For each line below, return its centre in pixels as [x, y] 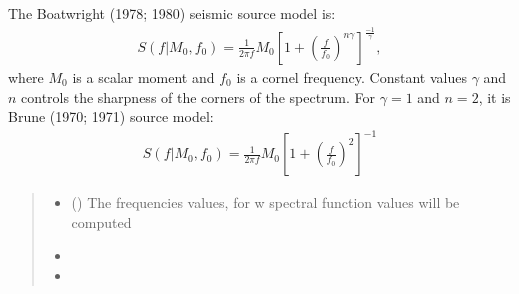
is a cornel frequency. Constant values [351, 76]
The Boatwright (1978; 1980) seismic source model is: [172, 13]
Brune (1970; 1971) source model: [111, 116]
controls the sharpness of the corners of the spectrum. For [198, 96]
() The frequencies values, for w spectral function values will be [265, 202]
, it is [494, 96]
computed [101, 221]
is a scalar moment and [143, 76]
